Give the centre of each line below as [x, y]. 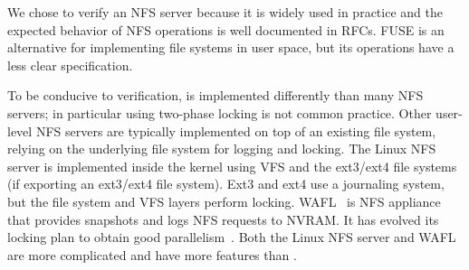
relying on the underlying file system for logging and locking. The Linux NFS [222, 149]
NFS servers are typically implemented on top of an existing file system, [236, 130]
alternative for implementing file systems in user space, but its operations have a [231, 47]
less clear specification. [70, 65]
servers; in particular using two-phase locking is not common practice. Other [220, 112]
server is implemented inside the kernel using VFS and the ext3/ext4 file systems [232, 166]
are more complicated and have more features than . [152, 254]
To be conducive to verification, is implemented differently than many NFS [215, 95]
